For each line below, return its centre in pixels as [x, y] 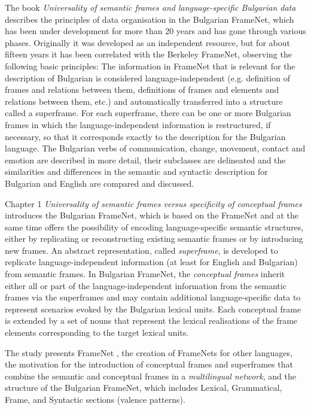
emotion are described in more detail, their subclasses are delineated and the [145, 160]
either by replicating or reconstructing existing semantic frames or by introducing [154, 239]
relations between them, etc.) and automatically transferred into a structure [144, 101]
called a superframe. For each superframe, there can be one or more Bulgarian [148, 113]
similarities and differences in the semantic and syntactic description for [136, 171]
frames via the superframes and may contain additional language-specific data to [153, 297]
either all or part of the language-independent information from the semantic [146, 285]
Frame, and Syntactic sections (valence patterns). [95, 399]
